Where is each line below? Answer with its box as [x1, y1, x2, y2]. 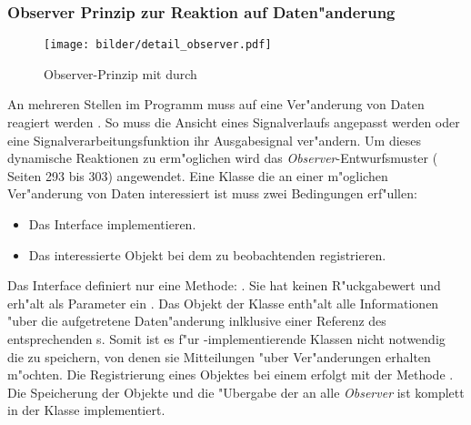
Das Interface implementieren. [28, 215, 196, 234]
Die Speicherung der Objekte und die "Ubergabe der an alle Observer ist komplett [7, 382, 465, 401]
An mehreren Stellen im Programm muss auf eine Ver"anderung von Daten [7, 95, 425, 114]
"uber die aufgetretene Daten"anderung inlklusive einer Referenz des [7, 311, 386, 330]
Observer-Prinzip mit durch [44, 64, 197, 83]
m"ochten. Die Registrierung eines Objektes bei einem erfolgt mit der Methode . [7, 365, 454, 384]
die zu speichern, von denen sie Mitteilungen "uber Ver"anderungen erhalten [7, 347, 431, 366]
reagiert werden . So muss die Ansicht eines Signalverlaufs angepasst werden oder [7, 113, 460, 132]
